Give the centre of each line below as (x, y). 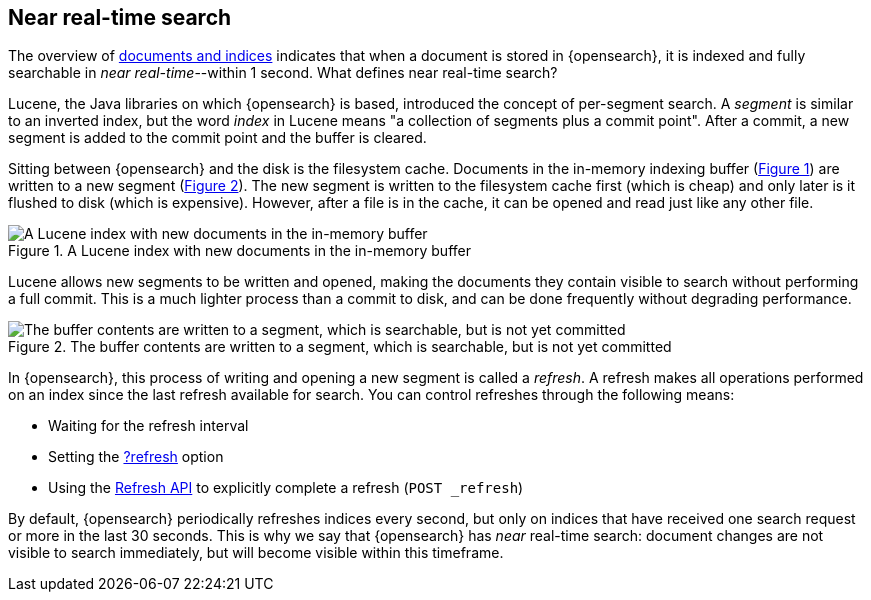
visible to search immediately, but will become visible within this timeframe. (256, 553)
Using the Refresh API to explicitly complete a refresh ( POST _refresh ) (286, 488)
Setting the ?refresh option (136, 457)
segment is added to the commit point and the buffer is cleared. (217, 138)
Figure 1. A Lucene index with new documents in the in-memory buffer (239, 251)
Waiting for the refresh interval (148, 426)
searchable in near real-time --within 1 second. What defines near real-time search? (283, 73)
